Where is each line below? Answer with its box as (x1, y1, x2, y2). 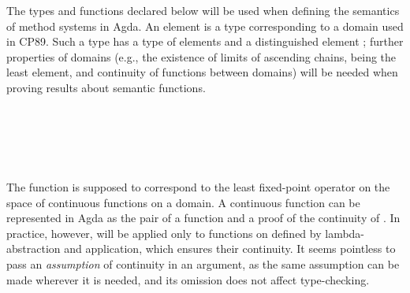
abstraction (6, 240, 61, 257)
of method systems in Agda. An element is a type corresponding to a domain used (6, 17, 404, 34)
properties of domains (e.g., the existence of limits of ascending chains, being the (6, 48, 397, 65)
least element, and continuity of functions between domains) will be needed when (6, 64, 398, 80)
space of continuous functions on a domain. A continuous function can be (6, 194, 360, 210)
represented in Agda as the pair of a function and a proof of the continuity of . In (6, 210, 401, 226)
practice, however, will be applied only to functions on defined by (6, 224, 322, 241)
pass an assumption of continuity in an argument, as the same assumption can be (6, 255, 400, 272)
